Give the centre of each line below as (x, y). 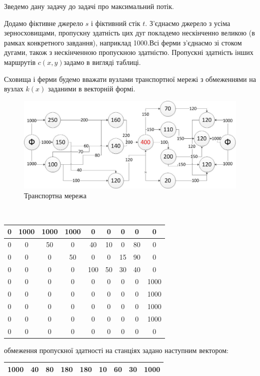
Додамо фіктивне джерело (44, 23)
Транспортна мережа (55, 195)
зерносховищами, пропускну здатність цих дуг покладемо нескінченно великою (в (129, 33)
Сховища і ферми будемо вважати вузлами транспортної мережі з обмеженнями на (130, 79)
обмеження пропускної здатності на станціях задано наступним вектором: (116, 350)
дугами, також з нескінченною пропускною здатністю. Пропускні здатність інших (129, 52)
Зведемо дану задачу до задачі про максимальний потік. (89, 6)
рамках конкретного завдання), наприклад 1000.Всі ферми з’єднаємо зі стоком (123, 42)
